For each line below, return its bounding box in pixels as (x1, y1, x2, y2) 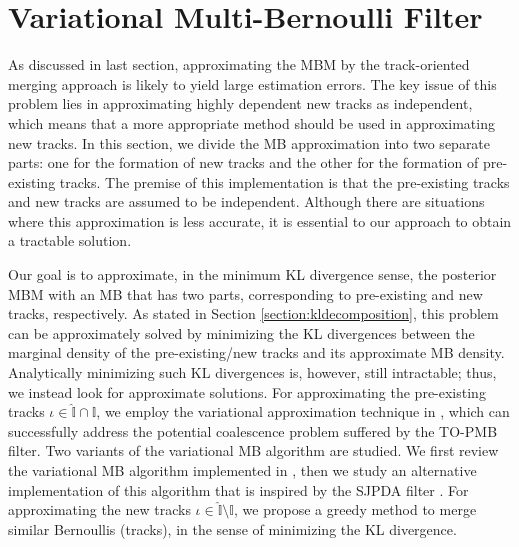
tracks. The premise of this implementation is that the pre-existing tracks (59, 171, 510, 192)
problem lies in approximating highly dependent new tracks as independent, (8, 93, 473, 114)
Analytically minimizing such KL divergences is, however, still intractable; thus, (8, 362, 497, 383)
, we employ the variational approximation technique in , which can (96, 401, 510, 422)
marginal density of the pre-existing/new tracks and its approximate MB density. (8, 342, 505, 363)
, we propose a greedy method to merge (234, 499, 477, 520)
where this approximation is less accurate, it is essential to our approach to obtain (8, 210, 512, 231)
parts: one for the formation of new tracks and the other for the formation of (8, 152, 479, 173)
